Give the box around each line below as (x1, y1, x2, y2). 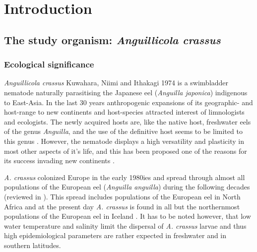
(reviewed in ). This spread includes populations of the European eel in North (4, 191, 241, 201)
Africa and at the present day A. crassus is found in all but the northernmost (4, 201, 240, 211)
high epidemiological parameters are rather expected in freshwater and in (4, 230, 227, 241)
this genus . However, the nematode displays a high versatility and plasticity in (4, 135, 244, 146)
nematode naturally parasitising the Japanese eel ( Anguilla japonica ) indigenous (4, 87, 248, 97)
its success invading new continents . (4, 155, 115, 166)
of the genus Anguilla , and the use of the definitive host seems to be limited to (4, 126, 243, 136)
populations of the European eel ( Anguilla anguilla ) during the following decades (4, 182, 250, 192)
